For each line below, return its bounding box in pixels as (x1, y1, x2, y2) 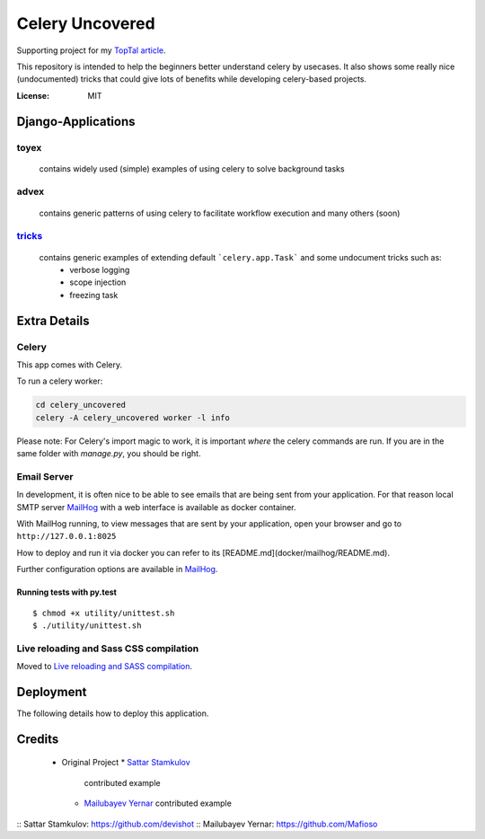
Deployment (16, 684, 87, 700)
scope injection (69, 277, 127, 287)
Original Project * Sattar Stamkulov (61, 757, 190, 768)
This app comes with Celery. (16, 359, 123, 370)
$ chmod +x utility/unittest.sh (32, 607, 175, 618)
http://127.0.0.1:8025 (16, 531, 117, 542)
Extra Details (16, 313, 90, 328)
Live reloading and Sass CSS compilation (16, 642, 199, 655)
